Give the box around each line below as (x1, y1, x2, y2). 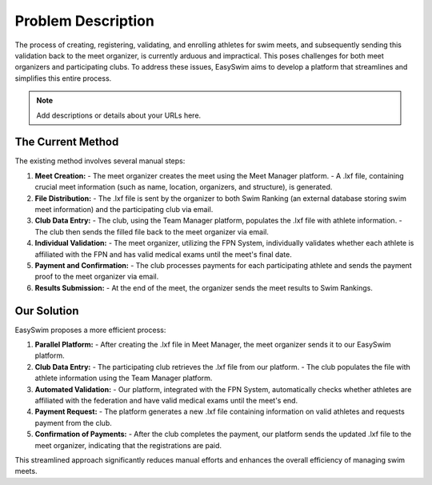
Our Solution (14, 304, 79, 318)
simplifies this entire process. (14, 73, 112, 83)
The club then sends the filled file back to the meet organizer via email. (34, 226, 270, 236)
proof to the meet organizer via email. (34, 272, 159, 282)
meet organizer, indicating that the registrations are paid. (34, 440, 222, 450)
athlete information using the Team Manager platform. (34, 373, 213, 383)
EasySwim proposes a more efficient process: (14, 325, 166, 335)
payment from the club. (34, 418, 112, 427)
